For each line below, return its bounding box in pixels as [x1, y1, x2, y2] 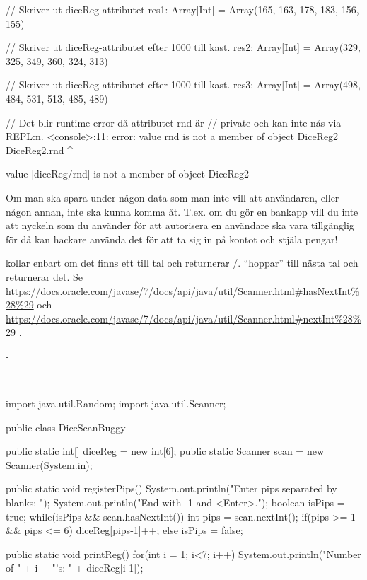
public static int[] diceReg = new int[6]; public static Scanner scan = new [6, 443, 325, 458]
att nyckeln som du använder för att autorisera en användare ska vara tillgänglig [6, 218, 354, 233]
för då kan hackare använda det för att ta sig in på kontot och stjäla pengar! [6, 231, 338, 246]
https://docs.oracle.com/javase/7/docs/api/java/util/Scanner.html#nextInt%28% [6, 311, 361, 325]
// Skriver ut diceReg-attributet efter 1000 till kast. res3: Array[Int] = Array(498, [6, 77, 361, 92]
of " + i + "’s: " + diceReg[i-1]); [6, 560, 144, 575]
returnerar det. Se [6, 269, 83, 284]
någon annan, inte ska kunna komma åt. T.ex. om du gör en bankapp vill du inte [6, 204, 359, 219]
